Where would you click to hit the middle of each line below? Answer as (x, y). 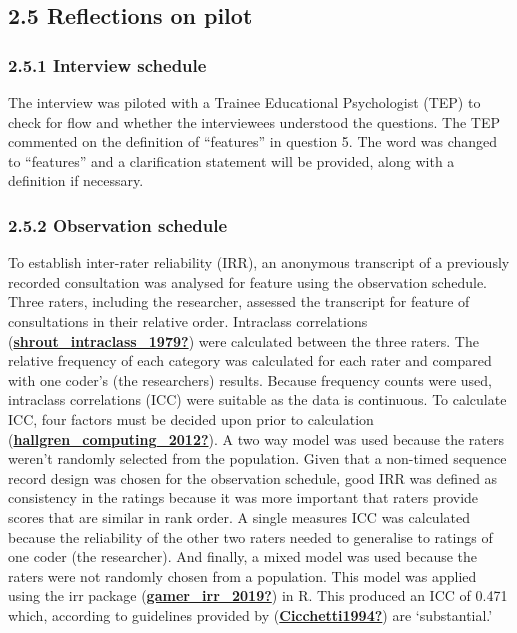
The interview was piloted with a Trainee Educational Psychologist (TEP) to (244, 102)
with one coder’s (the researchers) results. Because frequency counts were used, (250, 379)
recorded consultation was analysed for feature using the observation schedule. (247, 281)
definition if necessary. (76, 180)
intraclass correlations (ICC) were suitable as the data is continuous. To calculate (257, 399)
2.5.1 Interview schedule (107, 64)
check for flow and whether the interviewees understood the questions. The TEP (254, 121)
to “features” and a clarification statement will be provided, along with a (231, 160)
